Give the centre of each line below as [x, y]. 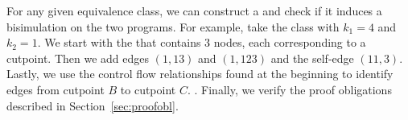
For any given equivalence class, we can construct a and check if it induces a [194, 10]
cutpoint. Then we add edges [78, 58]
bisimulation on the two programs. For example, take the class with [173, 26]
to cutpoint [148, 89]
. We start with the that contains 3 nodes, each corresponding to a [202, 42]
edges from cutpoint [56, 89]
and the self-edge [312, 58]
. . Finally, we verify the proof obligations [289, 89]
